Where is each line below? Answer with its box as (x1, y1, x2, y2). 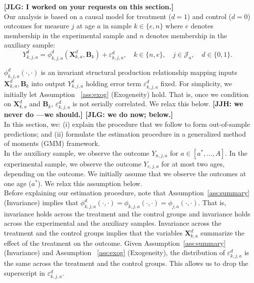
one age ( (4, 178, 31, 188)
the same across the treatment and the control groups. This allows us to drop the (4, 258, 249, 268)
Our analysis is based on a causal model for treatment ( (4, 11, 172, 21)
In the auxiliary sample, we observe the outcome (4, 147, 150, 158)
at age (76, 21, 95, 31)
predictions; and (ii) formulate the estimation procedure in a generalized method (4, 128, 246, 139)
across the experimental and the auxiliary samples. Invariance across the (4, 218, 222, 228)
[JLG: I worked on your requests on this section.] (4, 1, 174, 11)
